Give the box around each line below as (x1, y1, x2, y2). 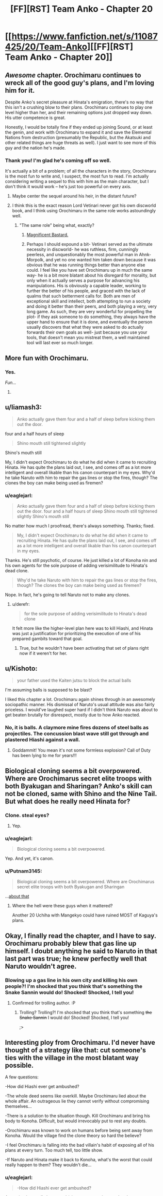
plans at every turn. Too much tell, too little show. (5, 1147, 103, 1153)
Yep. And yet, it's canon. (5, 856, 54, 861)
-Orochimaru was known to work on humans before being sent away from (5, 1127, 153, 1133)
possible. (5, 1061, 34, 1069)
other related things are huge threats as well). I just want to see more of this (5, 140, 156, 145)
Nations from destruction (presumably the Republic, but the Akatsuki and (5, 135, 151, 140)
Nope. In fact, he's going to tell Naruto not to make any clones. (5, 592, 130, 598)
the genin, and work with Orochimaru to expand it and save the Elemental (5, 129, 152, 135)
